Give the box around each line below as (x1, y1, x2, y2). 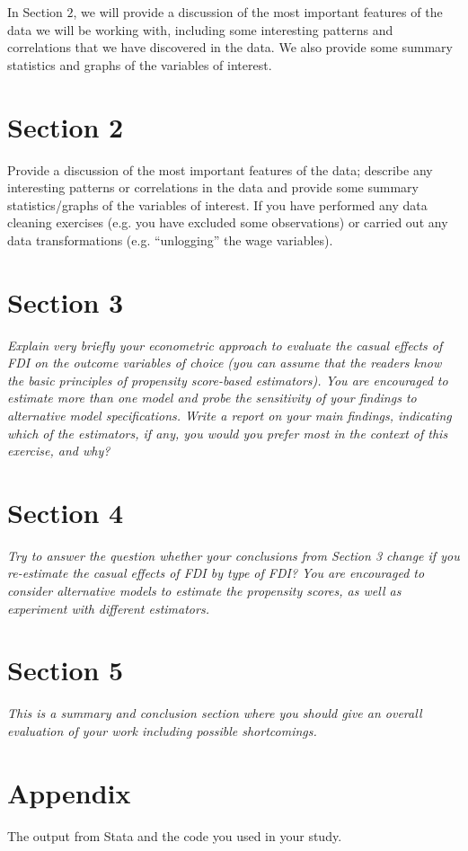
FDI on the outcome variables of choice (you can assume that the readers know (7, 353, 442, 372)
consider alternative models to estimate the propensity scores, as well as (7, 581, 402, 600)
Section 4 (7, 493, 124, 530)
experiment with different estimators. (7, 598, 209, 617)
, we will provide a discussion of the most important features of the (73, 3, 443, 21)
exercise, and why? (7, 441, 110, 460)
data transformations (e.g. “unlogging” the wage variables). (7, 230, 333, 249)
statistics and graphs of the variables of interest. (7, 55, 272, 74)
